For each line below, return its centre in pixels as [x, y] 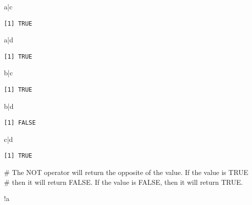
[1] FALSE [20, 123]
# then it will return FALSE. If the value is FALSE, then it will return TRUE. [124, 182]
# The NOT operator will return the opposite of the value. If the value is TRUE [126, 172]
